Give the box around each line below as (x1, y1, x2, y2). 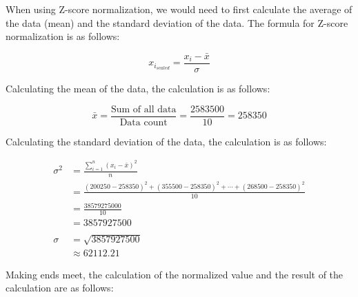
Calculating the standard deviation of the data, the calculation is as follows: (6, 134, 327, 148)
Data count (119, 117, 168, 127)
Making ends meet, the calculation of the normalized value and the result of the (6, 267, 344, 281)
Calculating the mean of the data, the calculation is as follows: (6, 81, 270, 96)
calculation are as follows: (6, 280, 114, 295)
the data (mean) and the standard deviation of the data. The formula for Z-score (6, 15, 348, 30)
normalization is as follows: (6, 29, 120, 43)
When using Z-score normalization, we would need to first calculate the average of (6, 2, 352, 16)
